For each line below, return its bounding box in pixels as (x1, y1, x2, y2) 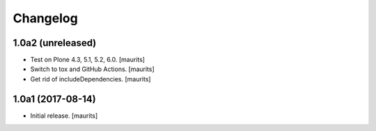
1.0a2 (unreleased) (13, 37, 97, 49)
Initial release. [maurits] (30, 111, 98, 120)
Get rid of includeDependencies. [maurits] (30, 75, 151, 83)
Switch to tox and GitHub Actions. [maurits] (30, 65, 155, 73)
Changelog (13, 10, 78, 26)
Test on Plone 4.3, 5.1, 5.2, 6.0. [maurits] (30, 56, 146, 64)
